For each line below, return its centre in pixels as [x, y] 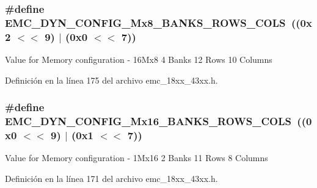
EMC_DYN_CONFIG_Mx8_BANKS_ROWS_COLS [145, 22]
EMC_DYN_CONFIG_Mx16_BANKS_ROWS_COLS [148, 121]
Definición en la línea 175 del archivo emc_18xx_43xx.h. [111, 80]
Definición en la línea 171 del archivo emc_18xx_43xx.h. [111, 179]
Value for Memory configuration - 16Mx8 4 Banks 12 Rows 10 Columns [139, 60]
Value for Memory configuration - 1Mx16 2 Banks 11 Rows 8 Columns [137, 158]
